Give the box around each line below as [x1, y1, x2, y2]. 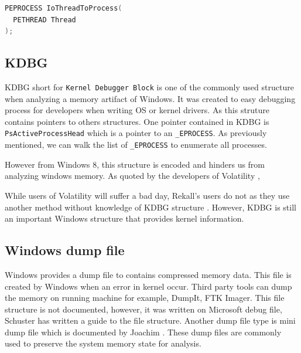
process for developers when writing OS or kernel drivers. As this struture [5, 104, 270, 116]
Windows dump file [5, 241, 125, 259]
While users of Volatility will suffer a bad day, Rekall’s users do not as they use [5, 189, 290, 201]
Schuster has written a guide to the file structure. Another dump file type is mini [5, 314, 296, 327]
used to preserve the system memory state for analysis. [5, 337, 201, 349]
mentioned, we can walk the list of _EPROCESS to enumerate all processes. [5, 138, 267, 151]
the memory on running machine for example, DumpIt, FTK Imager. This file [5, 291, 285, 304]
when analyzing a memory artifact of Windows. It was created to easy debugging [5, 92, 296, 104]
